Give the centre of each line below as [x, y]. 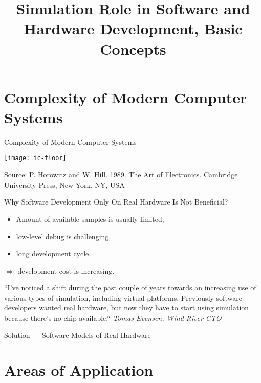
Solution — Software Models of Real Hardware [78, 335]
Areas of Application [79, 370]
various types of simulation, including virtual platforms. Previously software [123, 297]
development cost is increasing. [66, 270]
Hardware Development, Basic [133, 28]
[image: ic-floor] [35, 158]
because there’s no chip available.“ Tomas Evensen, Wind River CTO [113, 318]
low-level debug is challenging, [63, 236]
